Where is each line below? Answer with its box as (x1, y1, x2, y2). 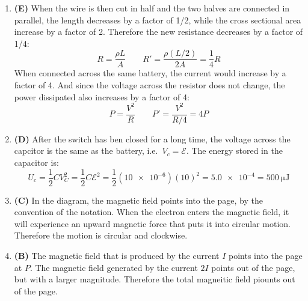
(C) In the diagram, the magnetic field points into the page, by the (14, 193, 263, 206)
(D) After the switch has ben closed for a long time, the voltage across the (14, 132, 291, 145)
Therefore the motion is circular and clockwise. (14, 229, 188, 242)
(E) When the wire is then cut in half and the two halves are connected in (14, 2, 290, 14)
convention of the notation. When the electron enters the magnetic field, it (14, 205, 289, 218)
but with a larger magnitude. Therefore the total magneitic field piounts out (14, 273, 295, 285)
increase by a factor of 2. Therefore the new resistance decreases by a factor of (14, 25, 303, 38)
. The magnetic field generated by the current (29, 261, 198, 273)
